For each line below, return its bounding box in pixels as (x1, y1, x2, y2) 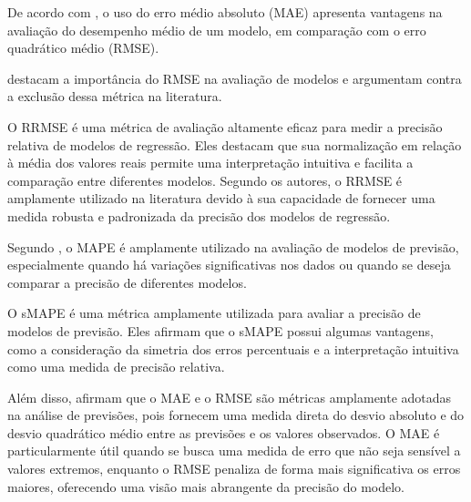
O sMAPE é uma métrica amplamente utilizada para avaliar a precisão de (7, 303, 421, 323)
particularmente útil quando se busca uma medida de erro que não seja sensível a (7, 441, 461, 460)
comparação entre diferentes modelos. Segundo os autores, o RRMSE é (7, 170, 403, 190)
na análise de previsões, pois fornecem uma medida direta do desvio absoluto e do (7, 405, 465, 425)
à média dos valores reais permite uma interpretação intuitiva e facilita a (7, 153, 414, 172)
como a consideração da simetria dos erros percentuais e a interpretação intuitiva (7, 339, 459, 358)
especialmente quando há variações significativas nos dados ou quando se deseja (7, 255, 451, 274)
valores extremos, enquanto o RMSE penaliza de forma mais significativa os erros (7, 459, 461, 478)
